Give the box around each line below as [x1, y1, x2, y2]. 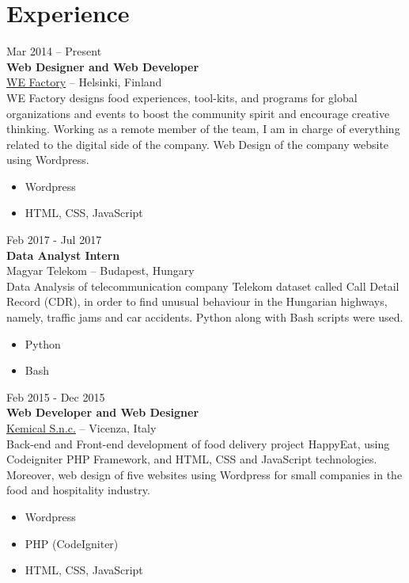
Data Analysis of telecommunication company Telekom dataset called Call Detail [6, 277, 400, 294]
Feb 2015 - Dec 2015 [6, 388, 105, 405]
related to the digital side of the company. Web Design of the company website [6, 135, 389, 152]
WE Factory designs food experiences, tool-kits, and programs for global [6, 89, 358, 105]
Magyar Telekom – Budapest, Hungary [6, 262, 195, 279]
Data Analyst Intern [6, 246, 120, 263]
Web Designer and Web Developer [6, 58, 199, 74]
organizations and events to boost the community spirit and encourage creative [6, 105, 390, 121]
